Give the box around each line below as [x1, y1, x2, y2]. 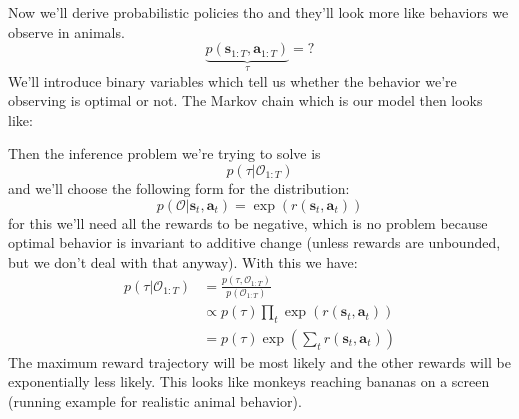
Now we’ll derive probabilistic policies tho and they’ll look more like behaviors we [8, 2, 509, 22]
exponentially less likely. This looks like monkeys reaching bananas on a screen [8, 371, 490, 392]
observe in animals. [8, 21, 125, 42]
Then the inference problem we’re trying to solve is [8, 143, 321, 164]
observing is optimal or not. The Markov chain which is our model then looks [8, 90, 483, 111]
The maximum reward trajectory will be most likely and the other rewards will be [8, 351, 511, 372]
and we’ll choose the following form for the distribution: [8, 178, 350, 198]
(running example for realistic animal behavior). [8, 391, 302, 412]
